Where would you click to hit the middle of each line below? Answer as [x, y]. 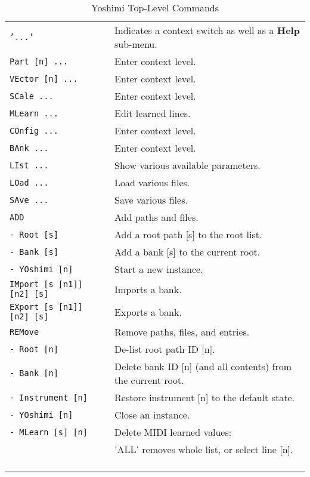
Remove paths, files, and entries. [182, 332]
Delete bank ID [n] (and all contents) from [203, 366]
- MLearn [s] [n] [49, 432]
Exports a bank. [148, 312]
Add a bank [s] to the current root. [187, 252]
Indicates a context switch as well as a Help [207, 30]
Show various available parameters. [187, 165]
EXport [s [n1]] [46, 307]
